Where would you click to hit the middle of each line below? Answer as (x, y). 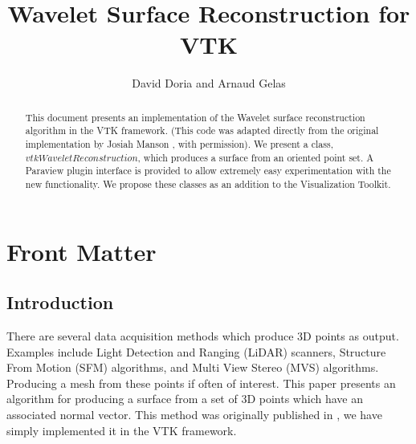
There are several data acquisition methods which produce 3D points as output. (203, 336)
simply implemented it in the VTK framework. (122, 430)
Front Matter (82, 251)
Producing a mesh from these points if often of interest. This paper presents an (201, 383)
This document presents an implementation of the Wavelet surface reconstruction (195, 117)
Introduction (60, 302)
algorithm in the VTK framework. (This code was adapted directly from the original (202, 130)
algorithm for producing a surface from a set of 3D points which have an (185, 399)
